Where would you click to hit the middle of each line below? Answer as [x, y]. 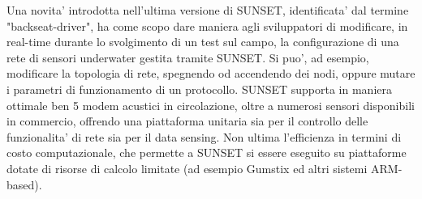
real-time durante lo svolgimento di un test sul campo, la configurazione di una [203, 42]
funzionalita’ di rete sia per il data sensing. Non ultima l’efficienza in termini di [204, 136]
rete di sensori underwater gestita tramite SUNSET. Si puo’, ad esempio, [188, 57]
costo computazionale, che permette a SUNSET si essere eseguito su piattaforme [207, 152]
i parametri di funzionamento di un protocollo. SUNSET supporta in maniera [199, 89]
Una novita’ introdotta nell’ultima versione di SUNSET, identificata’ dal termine [208, 10]
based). [24, 184]
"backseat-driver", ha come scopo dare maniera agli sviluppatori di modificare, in [207, 25]
